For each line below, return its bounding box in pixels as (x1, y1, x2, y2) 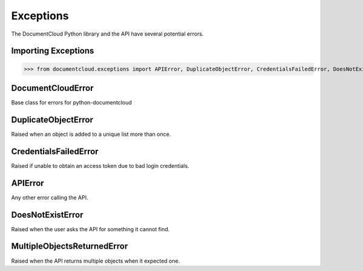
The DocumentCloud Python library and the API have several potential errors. (11, 30, 204, 37)
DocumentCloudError (11, 83, 94, 93)
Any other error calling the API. (11, 194, 88, 201)
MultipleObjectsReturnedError (11, 241, 128, 252)
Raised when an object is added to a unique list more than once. (11, 130, 171, 138)
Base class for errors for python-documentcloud (11, 99, 132, 106)
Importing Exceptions (11, 46, 94, 56)
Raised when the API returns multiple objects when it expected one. (11, 257, 180, 264)
